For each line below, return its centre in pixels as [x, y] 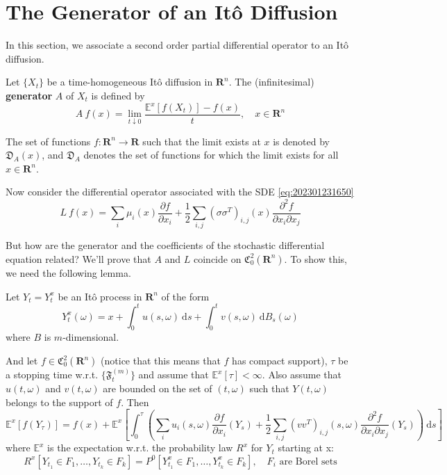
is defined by [118, 95]
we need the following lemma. [68, 272]
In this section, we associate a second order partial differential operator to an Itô [177, 45]
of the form [185, 296]
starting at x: [306, 448]
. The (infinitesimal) [271, 82]
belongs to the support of [59, 402]
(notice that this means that [161, 361]
